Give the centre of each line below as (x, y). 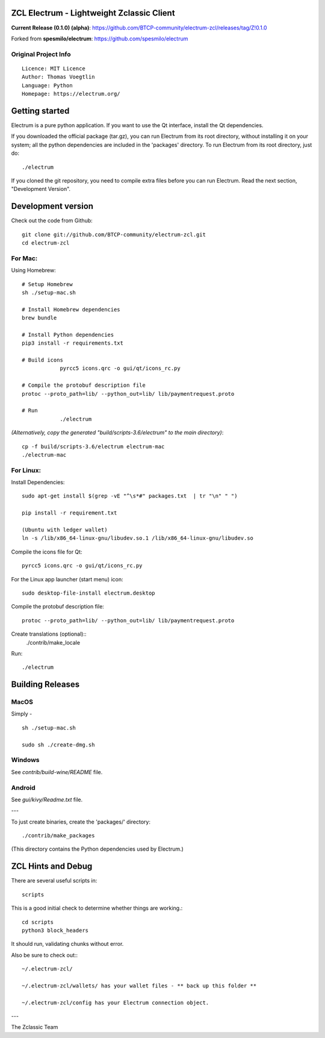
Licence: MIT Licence (54, 68)
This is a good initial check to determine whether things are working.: (97, 908)
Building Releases (45, 685)
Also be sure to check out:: (45, 955)
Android (23, 787)
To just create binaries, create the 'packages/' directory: (81, 822)
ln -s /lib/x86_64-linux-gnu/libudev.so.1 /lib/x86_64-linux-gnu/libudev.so (138, 538)
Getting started (40, 111)
